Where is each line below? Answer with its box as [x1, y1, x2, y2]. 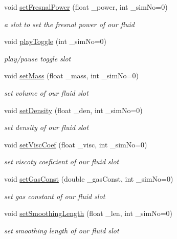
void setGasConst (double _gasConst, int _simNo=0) [4, 173, 173, 184]
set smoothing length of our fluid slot [4, 225, 119, 235]
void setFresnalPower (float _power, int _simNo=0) [4, 2, 168, 12]
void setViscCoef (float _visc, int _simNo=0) [4, 139, 147, 149]
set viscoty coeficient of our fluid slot [4, 156, 119, 167]
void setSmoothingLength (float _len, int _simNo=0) [4, 208, 172, 219]
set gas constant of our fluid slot [4, 190, 105, 201]
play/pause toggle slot [4, 53, 71, 63]
